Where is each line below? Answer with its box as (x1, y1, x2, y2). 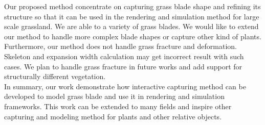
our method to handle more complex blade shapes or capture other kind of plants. (4, 31, 261, 41)
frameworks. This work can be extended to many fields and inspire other (4, 101, 232, 111)
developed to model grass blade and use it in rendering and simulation (4, 91, 225, 102)
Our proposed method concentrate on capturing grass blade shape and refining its (4, 1, 261, 11)
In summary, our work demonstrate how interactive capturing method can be (4, 81, 246, 91)
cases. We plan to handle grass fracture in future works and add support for (4, 61, 242, 71)
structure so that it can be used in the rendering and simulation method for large (4, 11, 259, 21)
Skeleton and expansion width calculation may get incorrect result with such (4, 51, 244, 61)
